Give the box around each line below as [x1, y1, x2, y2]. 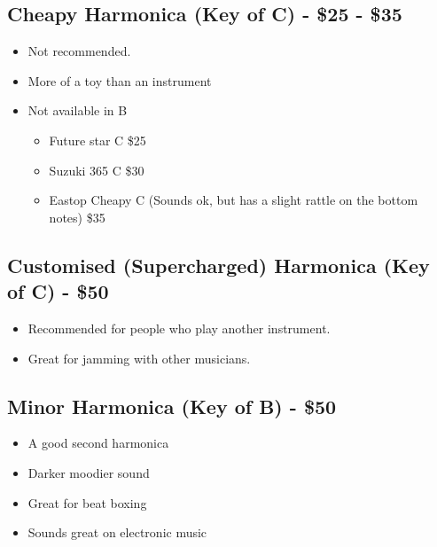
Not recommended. [27, 42, 131, 60]
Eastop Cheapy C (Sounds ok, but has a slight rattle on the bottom [49, 191, 418, 209]
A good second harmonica [27, 434, 169, 452]
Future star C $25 [49, 130, 146, 149]
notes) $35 [49, 207, 105, 226]
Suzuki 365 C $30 [49, 160, 144, 179]
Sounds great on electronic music [27, 523, 207, 542]
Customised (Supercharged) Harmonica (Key [7, 251, 430, 278]
